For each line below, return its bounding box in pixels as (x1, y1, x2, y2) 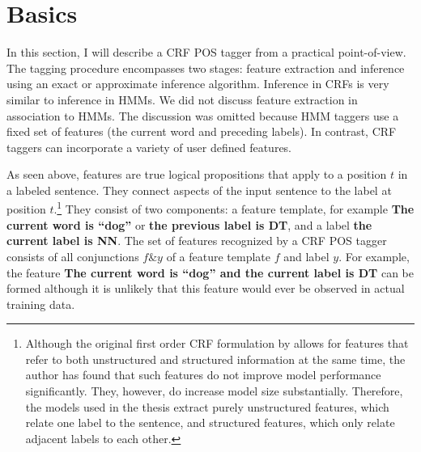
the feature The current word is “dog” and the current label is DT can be (6, 264, 414, 281)
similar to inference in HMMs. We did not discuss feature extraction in (6, 91, 358, 108)
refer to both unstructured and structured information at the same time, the (25, 350, 406, 367)
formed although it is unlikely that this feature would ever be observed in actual (6, 280, 405, 297)
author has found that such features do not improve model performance (25, 366, 381, 383)
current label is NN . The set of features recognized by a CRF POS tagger (6, 232, 387, 249)
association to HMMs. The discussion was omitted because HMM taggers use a (6, 107, 399, 124)
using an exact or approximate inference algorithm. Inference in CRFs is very (6, 75, 389, 92)
